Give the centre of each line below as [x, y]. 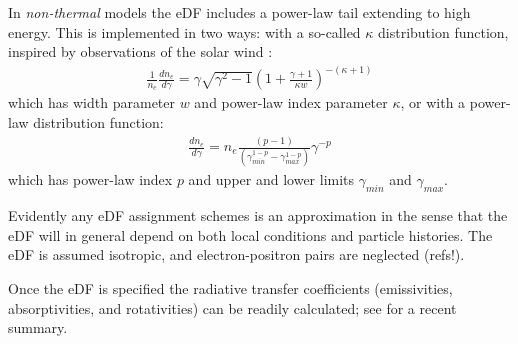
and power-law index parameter [291, 102]
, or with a [433, 102]
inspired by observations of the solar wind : [140, 51]
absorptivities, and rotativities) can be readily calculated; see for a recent [232, 307]
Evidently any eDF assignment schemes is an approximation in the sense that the [258, 215]
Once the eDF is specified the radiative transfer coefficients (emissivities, [230, 287]
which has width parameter [91, 102]
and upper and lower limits [271, 179]
